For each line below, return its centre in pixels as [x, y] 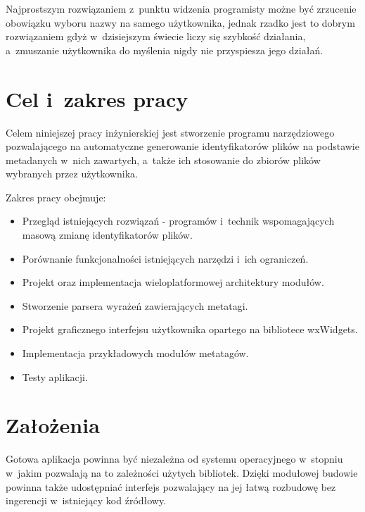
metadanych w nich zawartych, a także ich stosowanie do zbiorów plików [163, 160]
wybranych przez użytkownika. [72, 174]
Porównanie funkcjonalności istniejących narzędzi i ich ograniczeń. [165, 258]
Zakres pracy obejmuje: [56, 197]
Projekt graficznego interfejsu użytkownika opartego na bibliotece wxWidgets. [190, 329]
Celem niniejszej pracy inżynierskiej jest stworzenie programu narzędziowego [170, 132]
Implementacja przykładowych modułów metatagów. [135, 353]
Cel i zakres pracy [97, 98]
